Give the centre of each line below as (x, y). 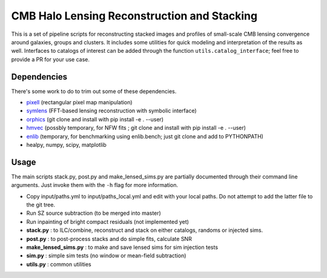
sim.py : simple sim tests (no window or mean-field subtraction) (106, 256)
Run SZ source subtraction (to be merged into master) (94, 213)
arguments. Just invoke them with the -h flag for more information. (95, 185)
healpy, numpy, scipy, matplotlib (66, 144)
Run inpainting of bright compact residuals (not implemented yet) (107, 222)
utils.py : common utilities (59, 264)
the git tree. (41, 205)
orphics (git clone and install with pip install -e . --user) (95, 119)
